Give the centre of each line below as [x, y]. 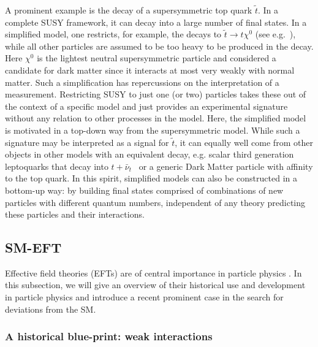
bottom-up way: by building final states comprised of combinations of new [144, 190]
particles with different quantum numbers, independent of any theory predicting [155, 202]
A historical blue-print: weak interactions [109, 336]
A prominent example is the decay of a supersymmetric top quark [129, 10]
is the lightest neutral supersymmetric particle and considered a [157, 58]
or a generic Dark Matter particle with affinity [226, 166]
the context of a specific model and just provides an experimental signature [146, 106]
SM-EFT [33, 247]
